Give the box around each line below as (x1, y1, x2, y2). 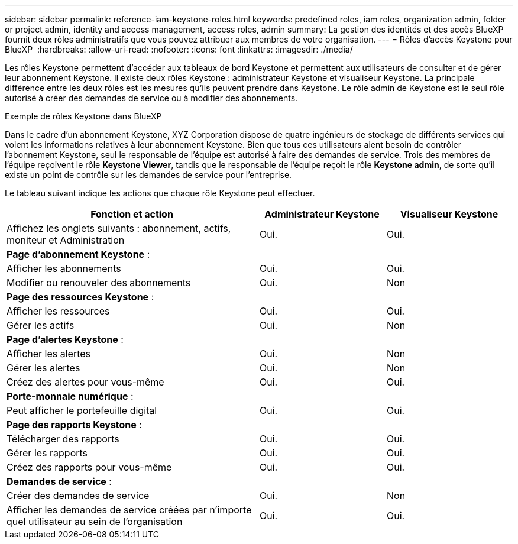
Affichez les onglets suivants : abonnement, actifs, (7, 222, 231, 234)
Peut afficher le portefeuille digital (7, 404, 157, 416)
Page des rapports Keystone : (7, 419, 142, 430)
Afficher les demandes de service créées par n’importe (7, 504, 252, 516)
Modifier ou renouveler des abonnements (7, 277, 191, 289)
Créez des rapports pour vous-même (7, 461, 172, 473)
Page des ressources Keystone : (7, 291, 154, 303)
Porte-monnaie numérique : (7, 390, 134, 402)
